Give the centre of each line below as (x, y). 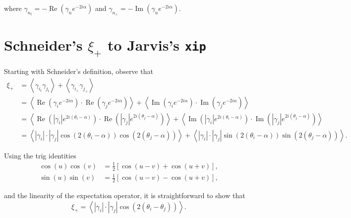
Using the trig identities (40, 155)
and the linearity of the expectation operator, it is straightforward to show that (125, 195)
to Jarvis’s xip (157, 44)
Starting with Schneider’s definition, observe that (79, 71)
